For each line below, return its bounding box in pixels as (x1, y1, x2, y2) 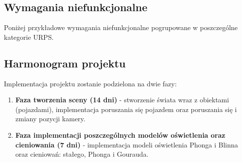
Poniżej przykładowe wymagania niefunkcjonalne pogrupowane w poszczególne (4, 22, 238, 32)
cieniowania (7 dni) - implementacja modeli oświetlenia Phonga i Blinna (15, 139, 238, 149)
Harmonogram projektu (4, 55, 126, 70)
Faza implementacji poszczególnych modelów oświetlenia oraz (15, 130, 225, 140)
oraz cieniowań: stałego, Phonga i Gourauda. (15, 149, 149, 159)
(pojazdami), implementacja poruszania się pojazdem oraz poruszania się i (15, 104, 237, 114)
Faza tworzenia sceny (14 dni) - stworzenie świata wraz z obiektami (15, 95, 229, 105)
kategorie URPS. (4, 32, 54, 42)
